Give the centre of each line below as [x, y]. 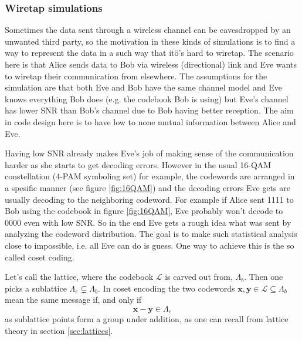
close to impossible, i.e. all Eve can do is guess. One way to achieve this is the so [150, 245]
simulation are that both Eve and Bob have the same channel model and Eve [143, 87]
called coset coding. [40, 257]
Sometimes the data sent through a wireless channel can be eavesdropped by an [148, 30]
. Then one [264, 277]
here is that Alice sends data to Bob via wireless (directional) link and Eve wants [151, 64]
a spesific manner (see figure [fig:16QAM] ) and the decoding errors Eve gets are [147, 187]
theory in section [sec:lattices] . [59, 330]
